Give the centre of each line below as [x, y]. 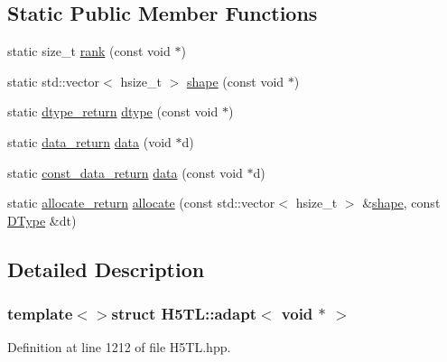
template [40, 314]
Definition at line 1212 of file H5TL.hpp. [119, 347]
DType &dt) [42, 220]
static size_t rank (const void [89, 51]
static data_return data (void [89, 141]
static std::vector [54, 81]
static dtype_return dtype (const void [113, 111]
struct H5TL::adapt [184, 314]
